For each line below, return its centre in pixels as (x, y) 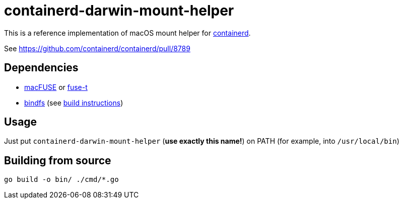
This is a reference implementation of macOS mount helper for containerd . (127, 33)
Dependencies (41, 68)
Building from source (58, 160)
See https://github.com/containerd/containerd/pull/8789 (97, 48)
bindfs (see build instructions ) (74, 103)
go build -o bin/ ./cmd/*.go (61, 180)
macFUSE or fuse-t (56, 87)
